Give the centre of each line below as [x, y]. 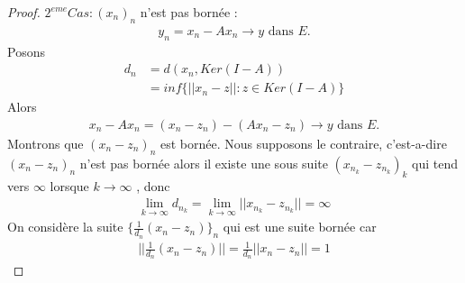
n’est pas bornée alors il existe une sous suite [204, 163]
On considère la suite [65, 227]
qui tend [435, 163]
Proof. [24, 12]
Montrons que [46, 143]
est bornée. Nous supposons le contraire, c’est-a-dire [303, 143]
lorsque [69, 185]
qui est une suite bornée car [300, 227]
